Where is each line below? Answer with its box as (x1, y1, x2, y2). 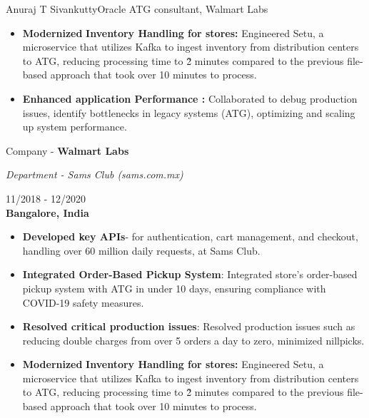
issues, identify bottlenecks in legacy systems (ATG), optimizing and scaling (22, 105, 355, 120)
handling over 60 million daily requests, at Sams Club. (22, 243, 261, 258)
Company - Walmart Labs (6, 143, 129, 158)
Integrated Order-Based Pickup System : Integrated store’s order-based (22, 267, 358, 282)
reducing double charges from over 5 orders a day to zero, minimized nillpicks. (22, 332, 365, 347)
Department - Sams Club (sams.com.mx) (6, 167, 183, 182)
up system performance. (22, 119, 127, 134)
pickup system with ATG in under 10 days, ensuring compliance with (22, 280, 326, 295)
